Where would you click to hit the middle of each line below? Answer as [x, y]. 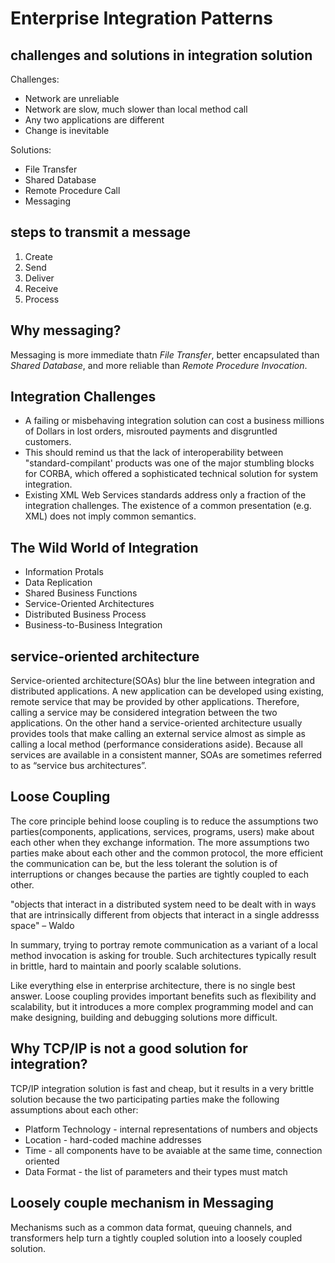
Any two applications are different [94, 120]
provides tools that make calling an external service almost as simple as [158, 734]
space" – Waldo [42, 925]
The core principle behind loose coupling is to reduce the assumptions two [164, 821]
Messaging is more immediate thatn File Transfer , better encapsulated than [165, 354]
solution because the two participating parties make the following [145, 1099]
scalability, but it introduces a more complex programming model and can [162, 1006]
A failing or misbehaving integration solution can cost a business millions [174, 421]
